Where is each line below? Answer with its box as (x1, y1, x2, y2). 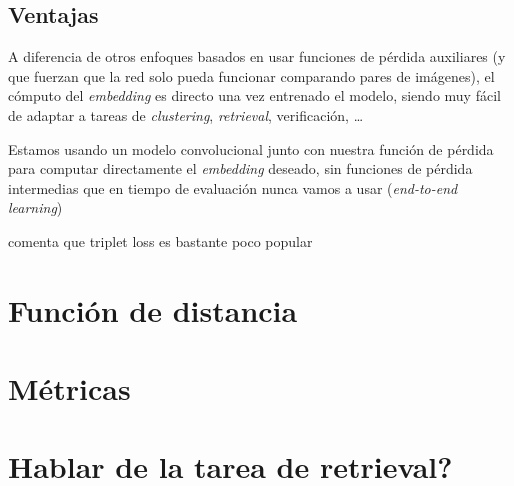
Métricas (8, 368, 131, 409)
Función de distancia (8, 289, 298, 330)
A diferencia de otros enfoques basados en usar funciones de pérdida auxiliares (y (8, 46, 506, 67)
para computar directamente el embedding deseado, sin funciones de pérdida (8, 158, 473, 179)
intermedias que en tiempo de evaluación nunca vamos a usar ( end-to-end (8, 177, 458, 198)
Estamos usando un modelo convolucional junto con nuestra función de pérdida (8, 138, 494, 159)
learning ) (8, 197, 63, 218)
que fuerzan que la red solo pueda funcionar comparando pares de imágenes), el (8, 65, 495, 86)
